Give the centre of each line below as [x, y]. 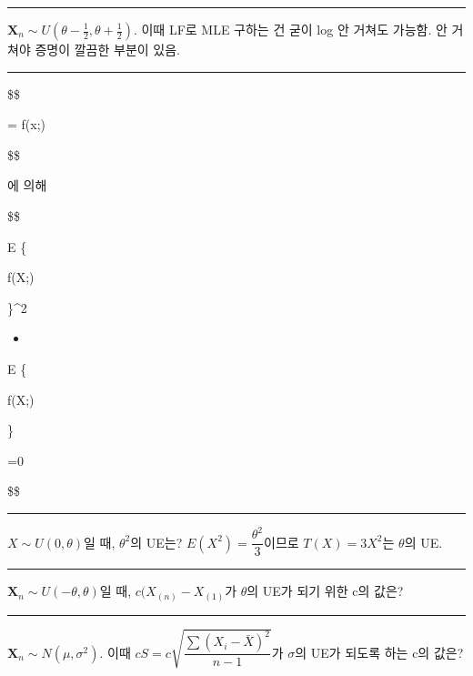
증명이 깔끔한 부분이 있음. [107, 49]
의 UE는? [156, 542]
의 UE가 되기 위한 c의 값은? [325, 591]
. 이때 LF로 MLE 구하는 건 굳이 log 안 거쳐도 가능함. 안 [290, 29]
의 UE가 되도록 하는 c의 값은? [379, 652]
